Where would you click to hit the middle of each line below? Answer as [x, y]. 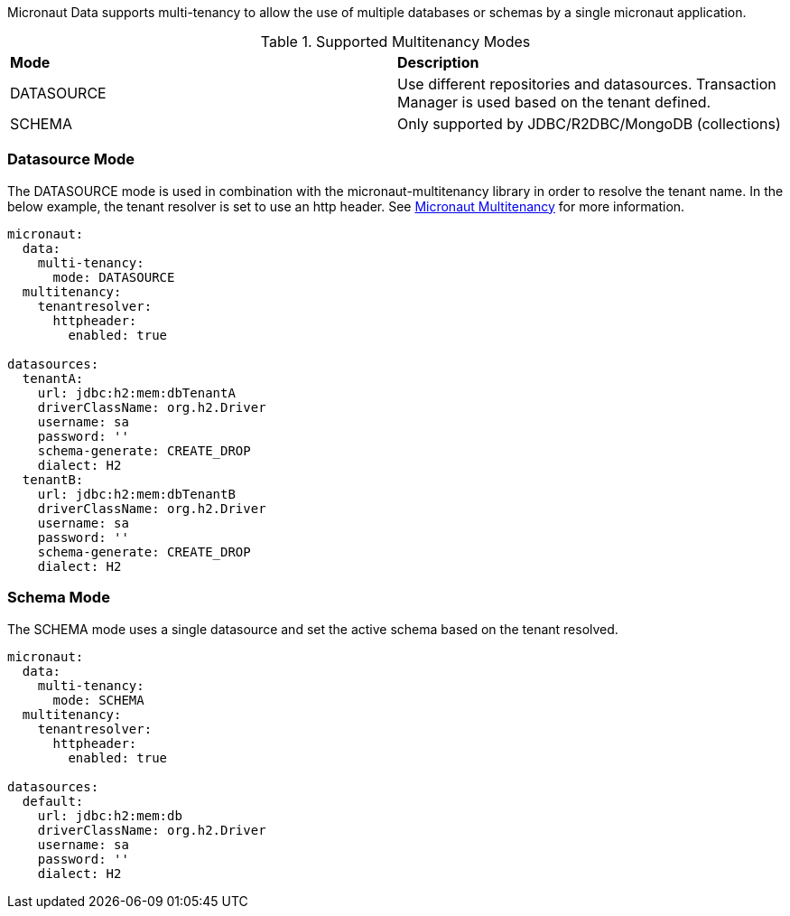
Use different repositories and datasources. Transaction [587, 84]
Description [438, 62]
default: [53, 801]
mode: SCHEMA [98, 700]
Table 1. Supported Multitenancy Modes [395, 42]
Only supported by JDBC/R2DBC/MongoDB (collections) [589, 124]
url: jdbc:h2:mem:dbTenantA [136, 393]
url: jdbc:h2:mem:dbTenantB [136, 494]
